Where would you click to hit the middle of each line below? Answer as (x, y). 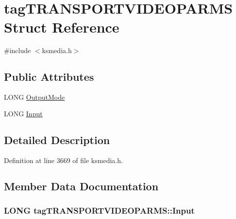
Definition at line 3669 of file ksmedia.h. (63, 160)
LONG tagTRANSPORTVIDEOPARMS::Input (99, 210)
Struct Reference (62, 27)
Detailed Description (57, 139)
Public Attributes (49, 77)
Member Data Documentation (81, 186)
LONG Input (23, 113)
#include (17, 50)
